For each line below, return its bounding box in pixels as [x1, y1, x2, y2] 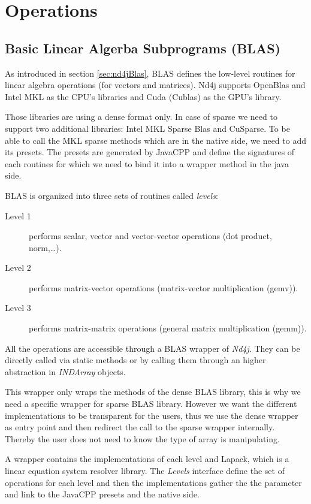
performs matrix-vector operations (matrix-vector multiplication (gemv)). [29, 281, 298, 294]
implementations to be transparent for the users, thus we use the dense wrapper [5, 409, 298, 421]
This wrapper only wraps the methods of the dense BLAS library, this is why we [5, 385, 301, 398]
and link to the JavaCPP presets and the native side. [5, 488, 200, 500]
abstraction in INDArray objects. [5, 365, 126, 378]
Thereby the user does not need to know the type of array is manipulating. [5, 432, 280, 445]
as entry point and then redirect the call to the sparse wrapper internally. [5, 421, 275, 433]
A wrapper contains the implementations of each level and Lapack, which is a [5, 452, 289, 465]
